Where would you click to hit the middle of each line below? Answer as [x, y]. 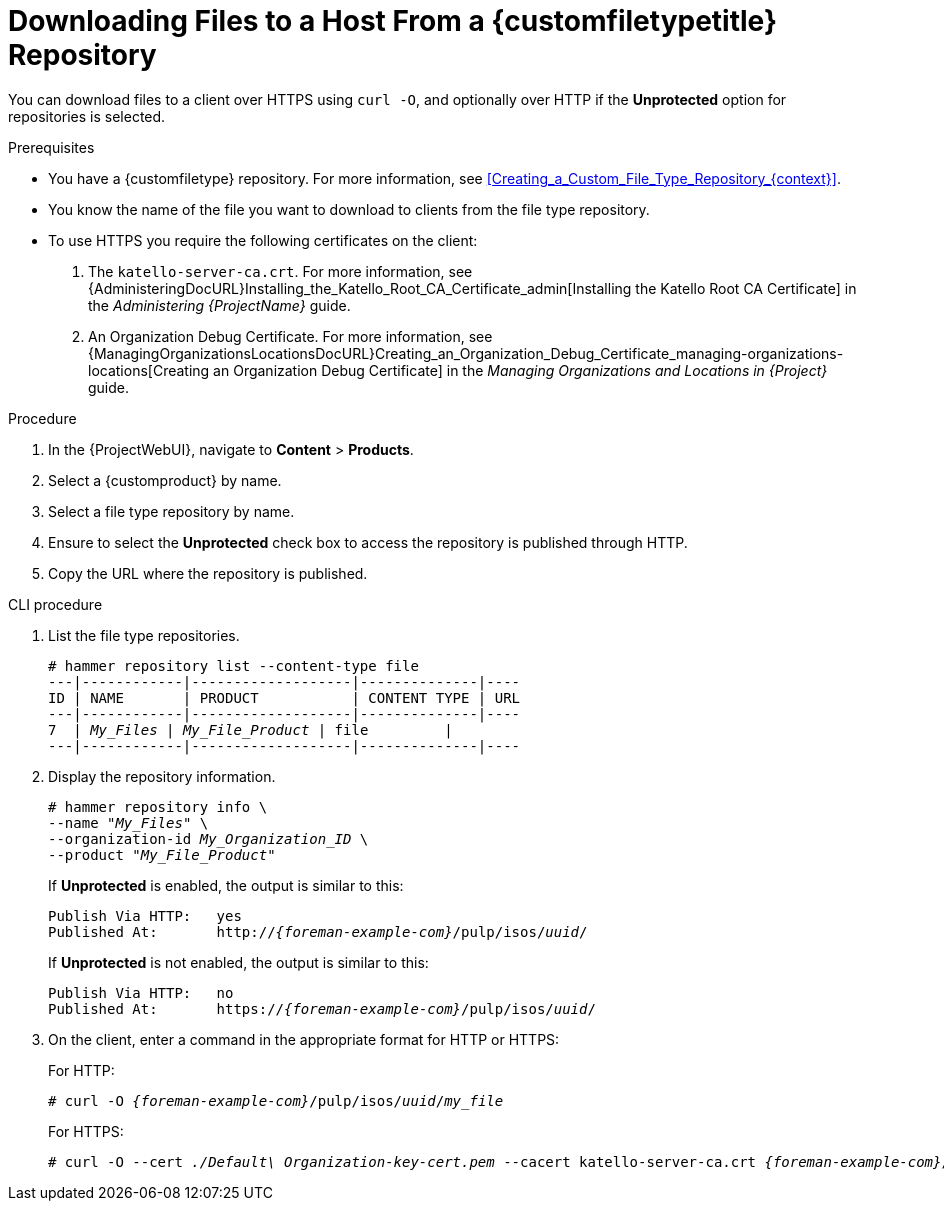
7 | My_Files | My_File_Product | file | [250, 729]
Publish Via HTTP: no [141, 992]
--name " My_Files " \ [128, 822]
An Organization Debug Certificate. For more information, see [290, 336]
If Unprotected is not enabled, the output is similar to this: [238, 962]
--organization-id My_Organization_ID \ [208, 838]
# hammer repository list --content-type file [233, 665]
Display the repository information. [162, 776]
